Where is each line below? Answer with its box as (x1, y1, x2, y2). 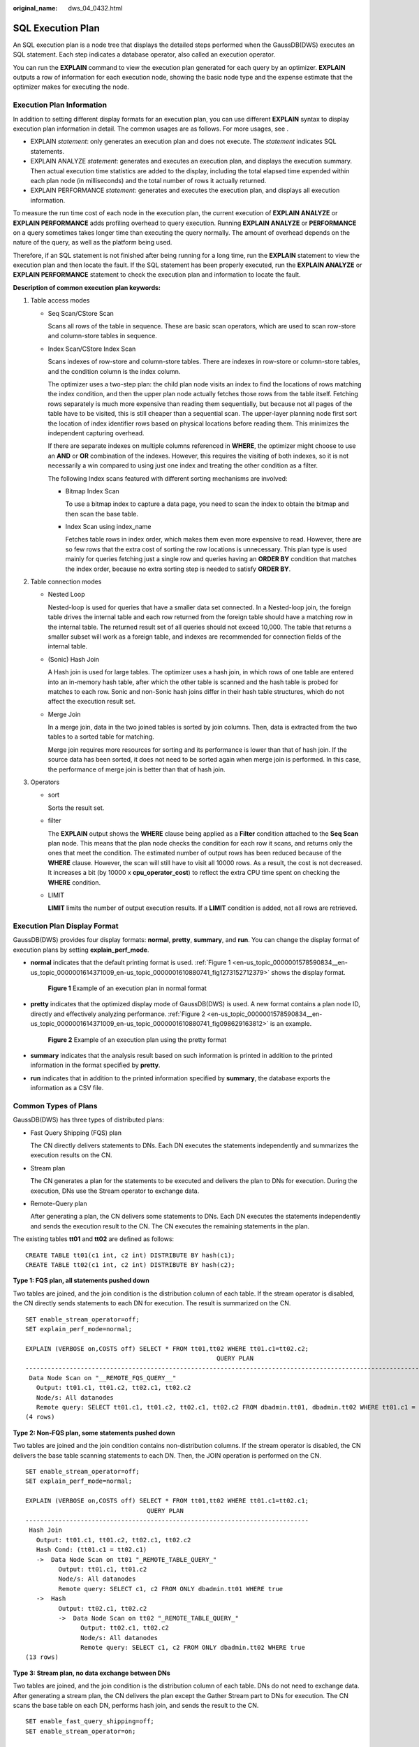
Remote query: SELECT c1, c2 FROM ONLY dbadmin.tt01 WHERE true (58, 1585, 284, 1593)
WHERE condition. (47, 878, 101, 887)
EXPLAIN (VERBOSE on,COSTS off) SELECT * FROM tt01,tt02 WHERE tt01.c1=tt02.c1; (25, 1497, 309, 1505)
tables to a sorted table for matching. (47, 732, 154, 741)
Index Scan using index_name (65, 523, 152, 531)
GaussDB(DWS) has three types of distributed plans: (13, 1115, 164, 1124)
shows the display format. (271, 968, 346, 976)
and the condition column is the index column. (47, 367, 181, 375)
